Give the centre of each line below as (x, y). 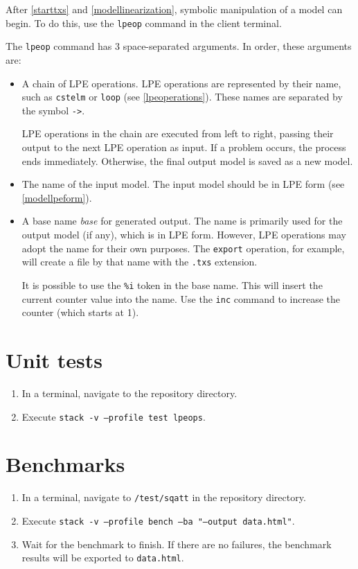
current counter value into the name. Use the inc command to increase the (181, 298)
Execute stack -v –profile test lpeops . (114, 416)
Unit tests (54, 359)
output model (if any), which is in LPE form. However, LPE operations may (184, 234)
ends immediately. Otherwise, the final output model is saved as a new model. (187, 160)
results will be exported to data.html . (103, 558)
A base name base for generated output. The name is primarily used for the (182, 221)
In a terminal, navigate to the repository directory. (129, 393)
